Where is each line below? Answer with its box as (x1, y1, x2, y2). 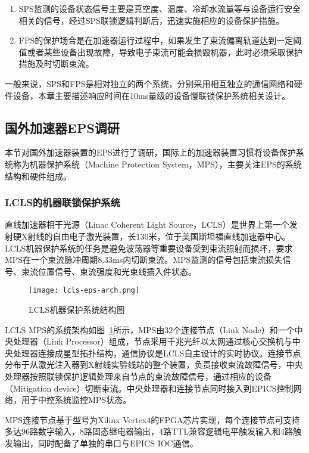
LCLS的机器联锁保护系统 (5, 195, 120, 210)
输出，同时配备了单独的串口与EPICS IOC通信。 (13, 436, 198, 449)
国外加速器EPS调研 (5, 118, 120, 136)
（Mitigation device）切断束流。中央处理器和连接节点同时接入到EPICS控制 (5, 381, 294, 394)
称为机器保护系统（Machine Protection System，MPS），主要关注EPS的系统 (13, 157, 302, 170)
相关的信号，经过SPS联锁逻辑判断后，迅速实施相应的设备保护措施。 (18, 14, 284, 26)
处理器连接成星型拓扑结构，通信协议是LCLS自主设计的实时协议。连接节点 (13, 346, 301, 359)
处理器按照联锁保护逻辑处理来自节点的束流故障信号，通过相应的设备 (5, 370, 271, 382)
